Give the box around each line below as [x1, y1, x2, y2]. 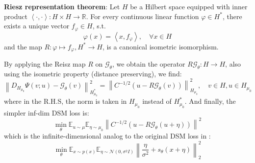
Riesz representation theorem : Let [4, 1, 120, 11]
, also [225, 59, 241, 69]
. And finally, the [184, 96, 236, 106]
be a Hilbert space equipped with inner [130, 1, 248, 11]
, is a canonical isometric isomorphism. [102, 41, 219, 51]
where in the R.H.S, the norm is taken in [4, 96, 127, 106]
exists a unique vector [4, 21, 70, 31]
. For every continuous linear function [86, 11, 199, 21]
